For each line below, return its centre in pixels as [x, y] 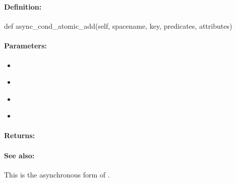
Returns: [20, 135]
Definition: [23, 6]
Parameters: [25, 46]
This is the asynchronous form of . [57, 174]
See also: [19, 155]
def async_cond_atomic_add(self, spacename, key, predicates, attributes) [118, 26]
